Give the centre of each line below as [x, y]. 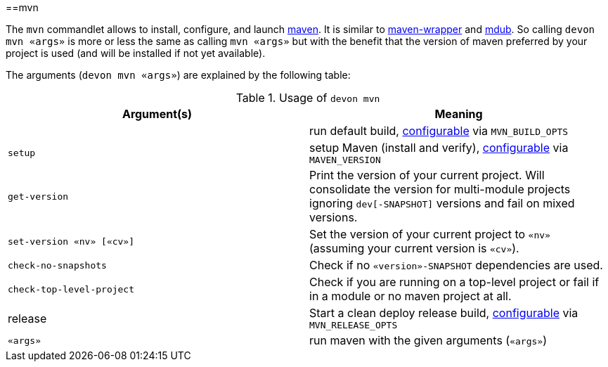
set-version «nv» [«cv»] [71, 241]
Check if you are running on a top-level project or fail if [454, 282]
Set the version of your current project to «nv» [430, 234]
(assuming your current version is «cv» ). [414, 248]
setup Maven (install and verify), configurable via [439, 148]
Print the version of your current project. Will [427, 175]
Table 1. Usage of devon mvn [308, 98]
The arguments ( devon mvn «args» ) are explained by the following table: [178, 75]
